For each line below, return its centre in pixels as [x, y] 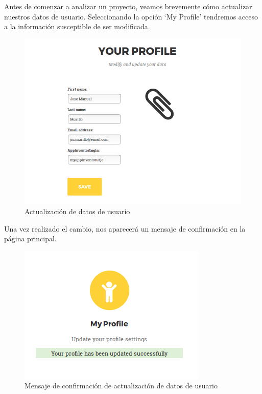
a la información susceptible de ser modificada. [77, 26]
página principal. [30, 239]
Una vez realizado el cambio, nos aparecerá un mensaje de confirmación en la [125, 228]
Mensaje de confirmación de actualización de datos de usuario [121, 386]
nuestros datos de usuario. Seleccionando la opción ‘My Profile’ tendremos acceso [131, 16]
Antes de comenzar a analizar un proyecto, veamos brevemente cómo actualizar [128, 6]
